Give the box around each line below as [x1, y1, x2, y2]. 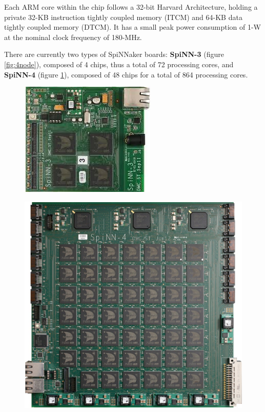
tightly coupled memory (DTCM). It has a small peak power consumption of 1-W [4, 22, 261, 32]
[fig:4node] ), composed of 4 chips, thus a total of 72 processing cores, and [4, 58, 234, 69]
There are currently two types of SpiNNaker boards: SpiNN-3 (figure [4, 49, 224, 60]
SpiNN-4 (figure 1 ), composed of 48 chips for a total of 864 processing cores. [4, 69, 248, 80]
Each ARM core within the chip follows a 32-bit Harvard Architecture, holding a [4, 2, 258, 12]
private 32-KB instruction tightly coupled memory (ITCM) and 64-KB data [4, 11, 242, 22]
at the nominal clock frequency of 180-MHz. [4, 31, 142, 42]
